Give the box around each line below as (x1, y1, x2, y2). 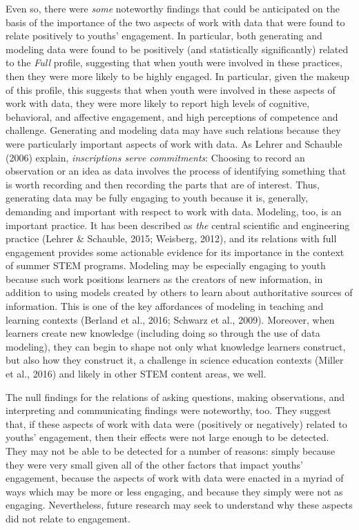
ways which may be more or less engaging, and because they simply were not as (6, 484, 343, 498)
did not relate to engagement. (6, 511, 130, 525)
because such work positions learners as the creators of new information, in (6, 271, 323, 286)
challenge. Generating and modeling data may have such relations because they (6, 123, 341, 137)
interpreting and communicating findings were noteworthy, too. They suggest (6, 403, 331, 418)
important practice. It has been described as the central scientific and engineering (6, 217, 350, 232)
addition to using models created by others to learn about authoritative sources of (6, 285, 353, 300)
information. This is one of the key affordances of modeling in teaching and (6, 299, 324, 313)
